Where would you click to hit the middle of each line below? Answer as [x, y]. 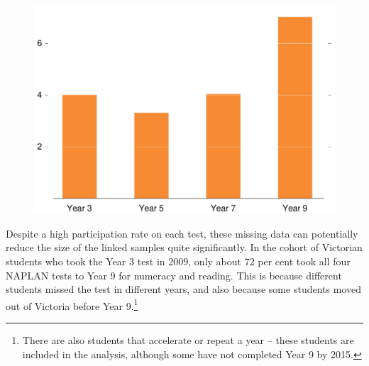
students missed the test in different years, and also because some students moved [183, 289]
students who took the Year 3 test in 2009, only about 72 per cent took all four [178, 261]
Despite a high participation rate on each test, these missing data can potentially [182, 233]
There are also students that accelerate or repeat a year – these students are [188, 339]
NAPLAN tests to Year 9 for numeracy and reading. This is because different [174, 275]
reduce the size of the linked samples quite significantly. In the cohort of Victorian [184, 247]
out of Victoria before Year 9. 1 [72, 304]
